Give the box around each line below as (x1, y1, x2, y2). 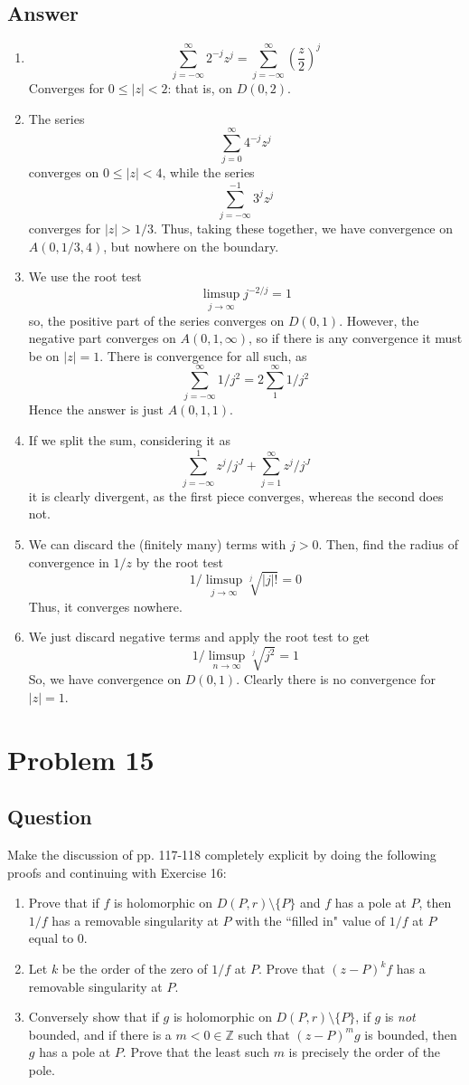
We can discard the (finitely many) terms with (28, 534, 286, 553)
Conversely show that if (28, 1007, 159, 1026)
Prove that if (28, 893, 99, 912)
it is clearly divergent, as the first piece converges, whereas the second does (28, 486, 444, 505)
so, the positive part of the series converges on (28, 310, 285, 329)
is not (384, 1007, 416, 1026)
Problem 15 (7, 740, 155, 777)
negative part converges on (28, 328, 176, 347)
